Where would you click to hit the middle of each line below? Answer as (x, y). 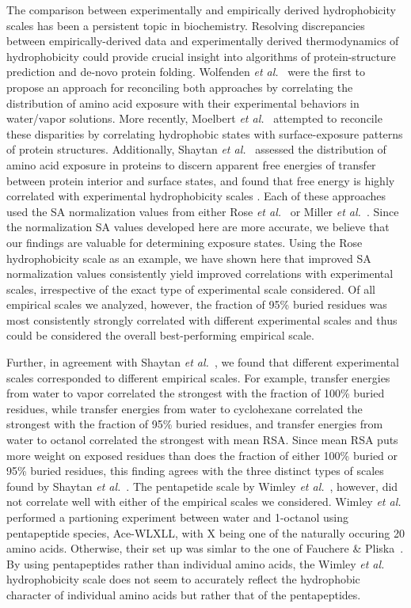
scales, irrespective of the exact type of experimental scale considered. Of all (191, 289)
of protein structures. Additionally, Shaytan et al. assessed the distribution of (196, 149)
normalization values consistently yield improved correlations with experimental (200, 274)
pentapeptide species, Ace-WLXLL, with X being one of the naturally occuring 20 (205, 532)
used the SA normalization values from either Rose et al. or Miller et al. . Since (203, 211)
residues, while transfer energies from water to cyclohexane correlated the (185, 408)
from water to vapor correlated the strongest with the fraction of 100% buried (196, 393)
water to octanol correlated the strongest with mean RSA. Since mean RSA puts (202, 440)
